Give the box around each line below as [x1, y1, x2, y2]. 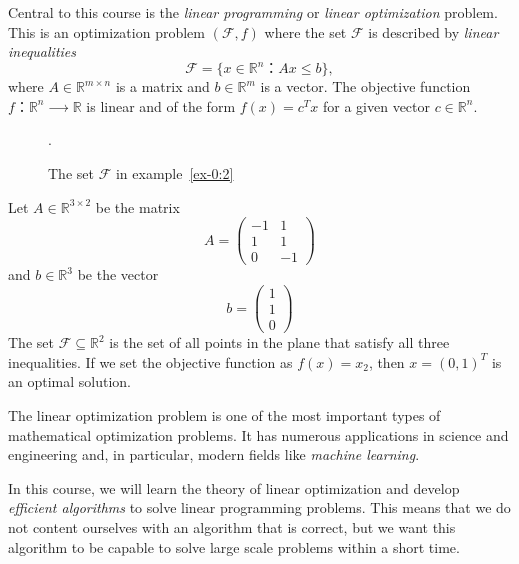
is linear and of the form [86, 95, 236, 116]
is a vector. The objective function [260, 76, 471, 97]
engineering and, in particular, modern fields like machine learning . [8, 444, 420, 465]
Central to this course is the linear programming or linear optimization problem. [8, 2, 498, 22]
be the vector [77, 264, 159, 285]
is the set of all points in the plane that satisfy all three [109, 332, 450, 353]
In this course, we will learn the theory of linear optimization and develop [8, 477, 460, 498]
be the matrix [95, 196, 180, 217]
